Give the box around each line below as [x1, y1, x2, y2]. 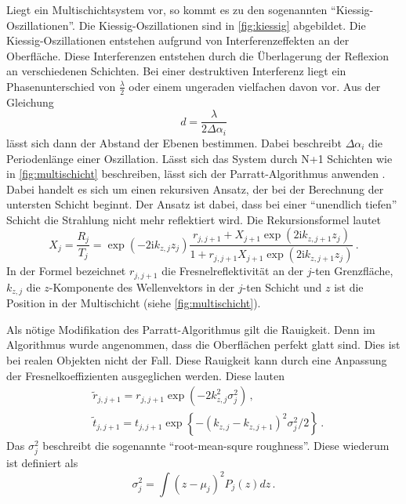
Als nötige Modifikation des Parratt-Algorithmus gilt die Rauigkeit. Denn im [6, 321, 375, 337]
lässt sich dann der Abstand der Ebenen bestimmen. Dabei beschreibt [6, 134, 342, 150]
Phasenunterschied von [6, 78, 116, 94]
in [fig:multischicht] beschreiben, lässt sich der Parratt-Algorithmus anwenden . [6, 165, 386, 182]
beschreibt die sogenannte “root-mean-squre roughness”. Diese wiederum [42, 437, 390, 454]
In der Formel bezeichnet [6, 263, 126, 279]
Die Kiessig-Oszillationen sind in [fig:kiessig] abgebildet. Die [78, 16, 366, 33]
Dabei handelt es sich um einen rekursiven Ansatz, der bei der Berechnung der [6, 180, 384, 197]
